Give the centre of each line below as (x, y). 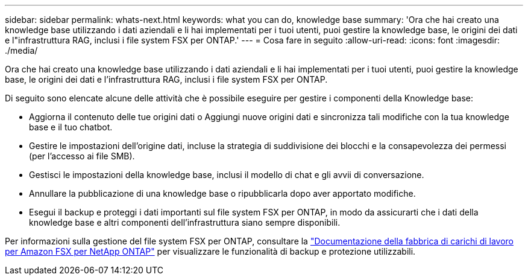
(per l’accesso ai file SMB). (82, 156)
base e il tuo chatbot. (71, 127)
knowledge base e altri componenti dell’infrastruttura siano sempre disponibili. (185, 222)
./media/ (21, 50)
